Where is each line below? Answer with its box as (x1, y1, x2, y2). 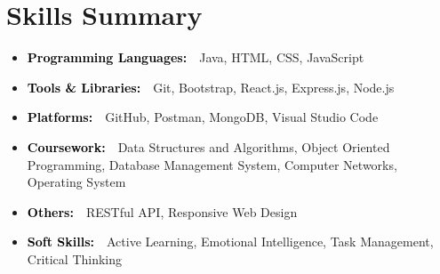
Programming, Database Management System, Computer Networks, (27, 155, 397, 173)
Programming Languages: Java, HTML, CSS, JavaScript (27, 48, 364, 67)
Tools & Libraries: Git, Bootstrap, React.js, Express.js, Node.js (27, 77, 395, 96)
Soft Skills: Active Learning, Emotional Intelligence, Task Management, (27, 232, 434, 251)
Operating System (27, 173, 126, 191)
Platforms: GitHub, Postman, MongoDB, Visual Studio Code (27, 108, 379, 126)
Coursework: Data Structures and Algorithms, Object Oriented (27, 137, 390, 156)
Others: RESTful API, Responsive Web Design (27, 202, 298, 221)
